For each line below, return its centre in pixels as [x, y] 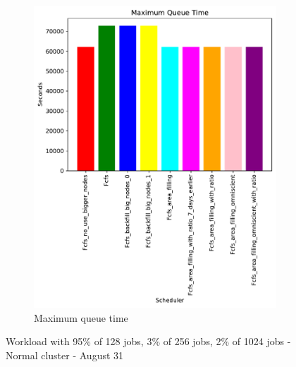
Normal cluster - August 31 [65, 355]
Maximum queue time [81, 317]
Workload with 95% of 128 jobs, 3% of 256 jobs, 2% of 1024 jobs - [148, 341]
